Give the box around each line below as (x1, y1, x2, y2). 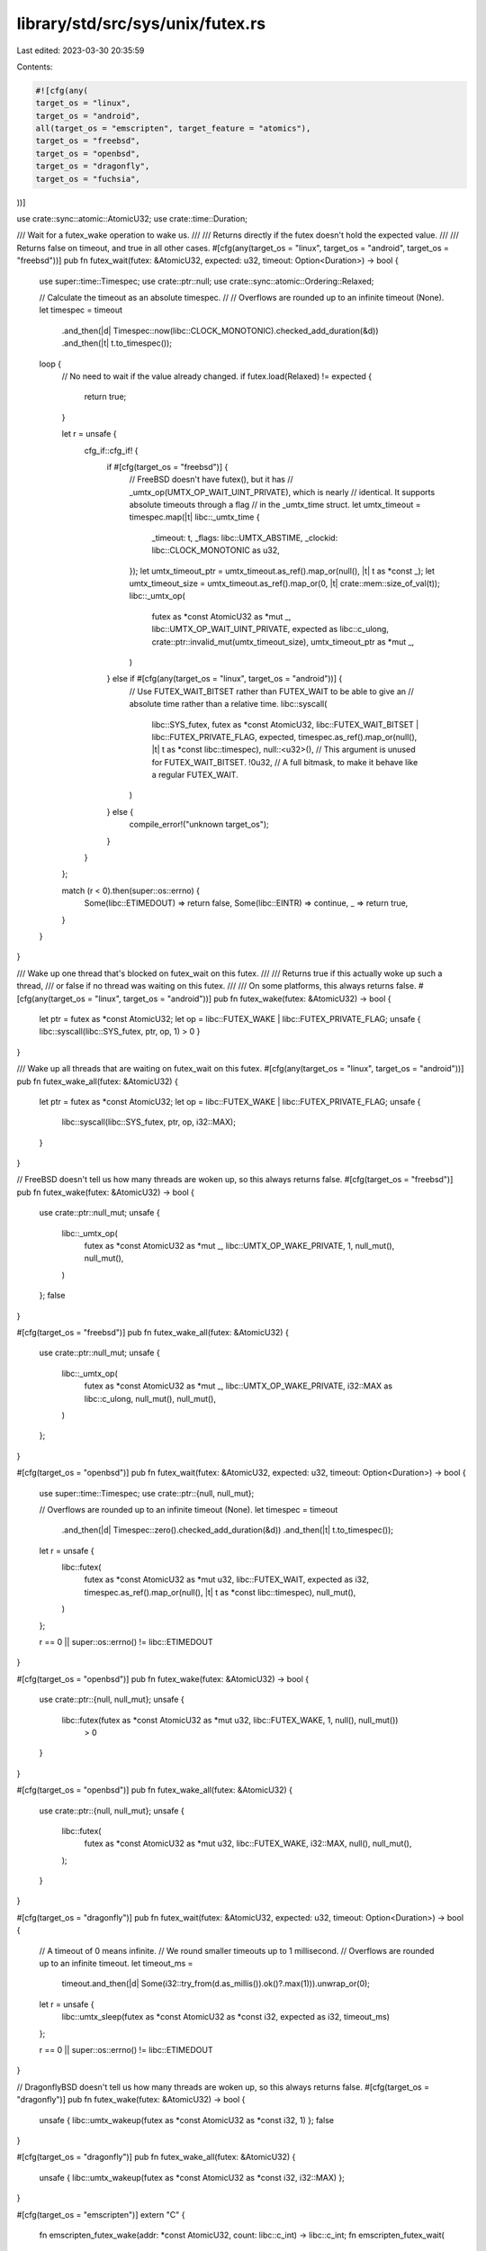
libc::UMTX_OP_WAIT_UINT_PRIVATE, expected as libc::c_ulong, (151, 624, 389, 635)
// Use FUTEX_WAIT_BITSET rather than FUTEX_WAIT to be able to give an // (129, 685, 414, 697)
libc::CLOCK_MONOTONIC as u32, (151, 545, 281, 556)
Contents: (16, 61, 53, 72)
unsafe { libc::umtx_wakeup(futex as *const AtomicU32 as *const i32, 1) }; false (39, 2114, 335, 2125)
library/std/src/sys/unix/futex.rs (16, 14, 266, 33)
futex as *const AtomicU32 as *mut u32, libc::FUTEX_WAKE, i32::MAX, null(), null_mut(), (84, 1838, 412, 1849)
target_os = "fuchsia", (35, 174, 141, 184)
